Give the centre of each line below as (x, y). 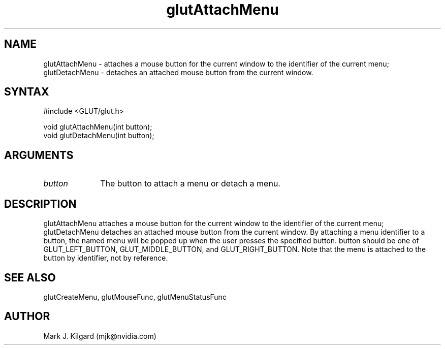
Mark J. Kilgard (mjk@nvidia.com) (100, 336)
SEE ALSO (30, 277)
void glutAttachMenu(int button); (98, 127)
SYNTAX (27, 92)
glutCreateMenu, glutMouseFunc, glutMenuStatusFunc (135, 297)
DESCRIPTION (40, 204)
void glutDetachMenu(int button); (99, 136)
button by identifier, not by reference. (106, 258)
